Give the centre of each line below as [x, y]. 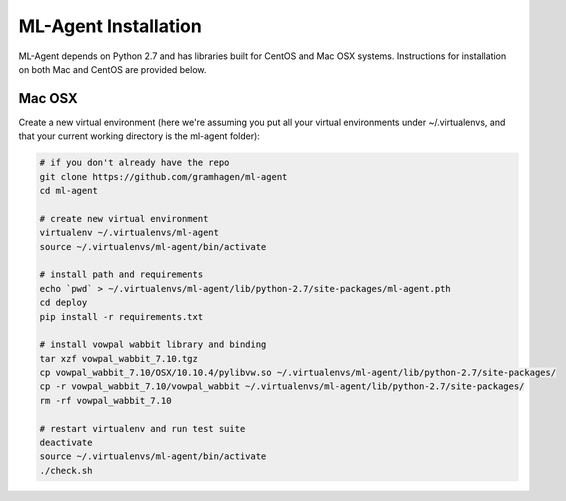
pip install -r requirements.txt [121, 316]
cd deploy [63, 303]
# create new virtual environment [124, 218]
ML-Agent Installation [110, 26]
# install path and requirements [121, 274]
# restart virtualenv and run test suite [142, 428]
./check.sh [66, 470]
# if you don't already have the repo [134, 163]
